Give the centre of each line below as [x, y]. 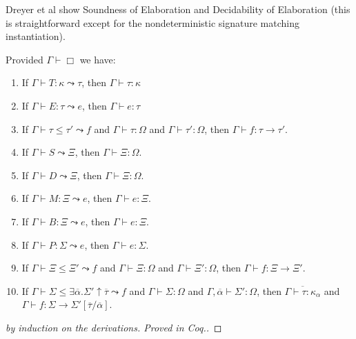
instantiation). [36, 36]
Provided [24, 59]
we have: [98, 59]
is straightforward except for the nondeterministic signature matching [153, 22]
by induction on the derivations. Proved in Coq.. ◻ [114, 327]
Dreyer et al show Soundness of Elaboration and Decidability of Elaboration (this [178, 9]
